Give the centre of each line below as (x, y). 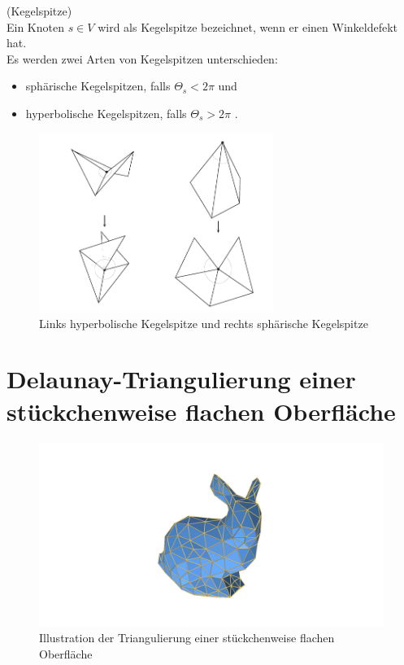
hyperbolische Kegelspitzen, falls (106, 113)
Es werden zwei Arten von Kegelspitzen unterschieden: (142, 58)
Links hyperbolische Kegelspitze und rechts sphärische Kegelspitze (204, 323)
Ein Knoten (35, 26)
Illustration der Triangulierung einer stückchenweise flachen (187, 638)
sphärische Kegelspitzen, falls (98, 86)
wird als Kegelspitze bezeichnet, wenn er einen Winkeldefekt (248, 26)
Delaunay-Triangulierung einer (181, 379)
